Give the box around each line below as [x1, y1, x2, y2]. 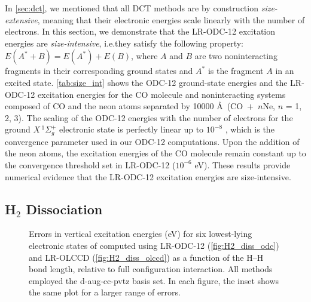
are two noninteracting [194, 50, 278, 62]
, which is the [225, 123, 275, 135]
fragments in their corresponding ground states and [5, 64, 193, 77]
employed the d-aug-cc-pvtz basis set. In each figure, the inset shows [29, 274, 279, 286]
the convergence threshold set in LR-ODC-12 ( [5, 158, 176, 171]
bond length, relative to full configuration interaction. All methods [29, 263, 273, 275]
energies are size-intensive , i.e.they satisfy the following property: [5, 36, 243, 49]
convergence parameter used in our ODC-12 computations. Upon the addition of [5, 135, 300, 147]
